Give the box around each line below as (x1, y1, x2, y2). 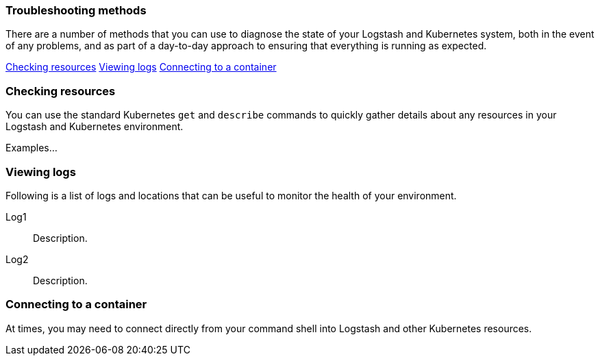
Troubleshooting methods (5, 3, 147, 17)
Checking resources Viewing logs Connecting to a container (5, 61, 277, 73)
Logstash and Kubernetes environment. (5, 121, 184, 133)
